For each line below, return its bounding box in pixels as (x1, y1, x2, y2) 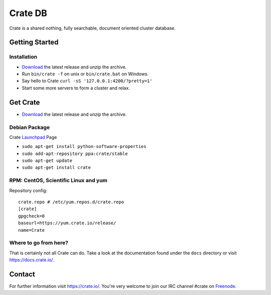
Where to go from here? (9, 239, 69, 246)
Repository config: (9, 187, 48, 193)
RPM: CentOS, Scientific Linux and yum (9, 177, 108, 184)
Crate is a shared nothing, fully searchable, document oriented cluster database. (9, 25, 176, 31)
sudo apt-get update (22, 158, 73, 164)
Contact (9, 270, 35, 278)
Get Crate (9, 98, 40, 106)
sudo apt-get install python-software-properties (22, 143, 147, 150)
